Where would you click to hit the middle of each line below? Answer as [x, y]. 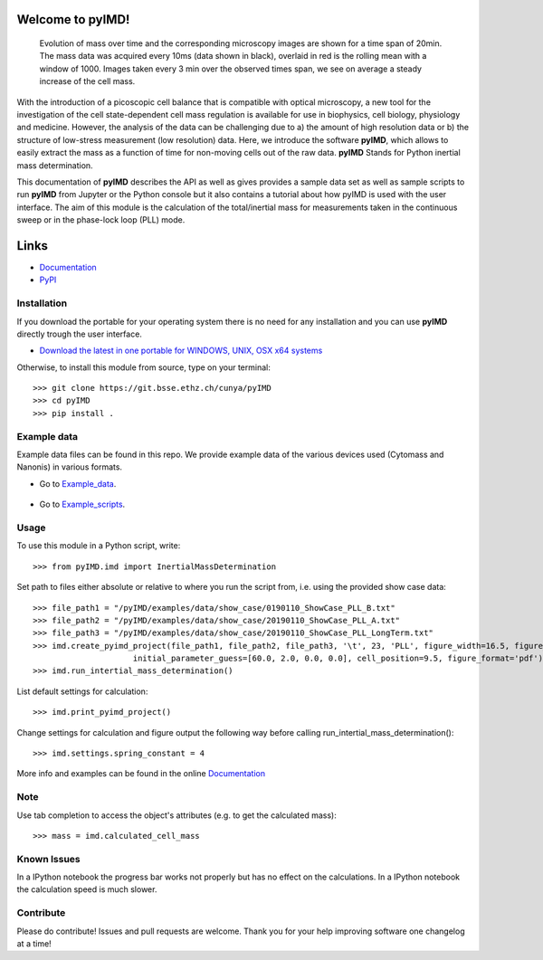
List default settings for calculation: [82, 691]
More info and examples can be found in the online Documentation [141, 774]
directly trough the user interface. [79, 334]
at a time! [34, 944]
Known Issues [48, 859]
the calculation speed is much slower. [87, 889]
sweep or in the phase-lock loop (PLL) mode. [101, 220]
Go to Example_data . [78, 483]
